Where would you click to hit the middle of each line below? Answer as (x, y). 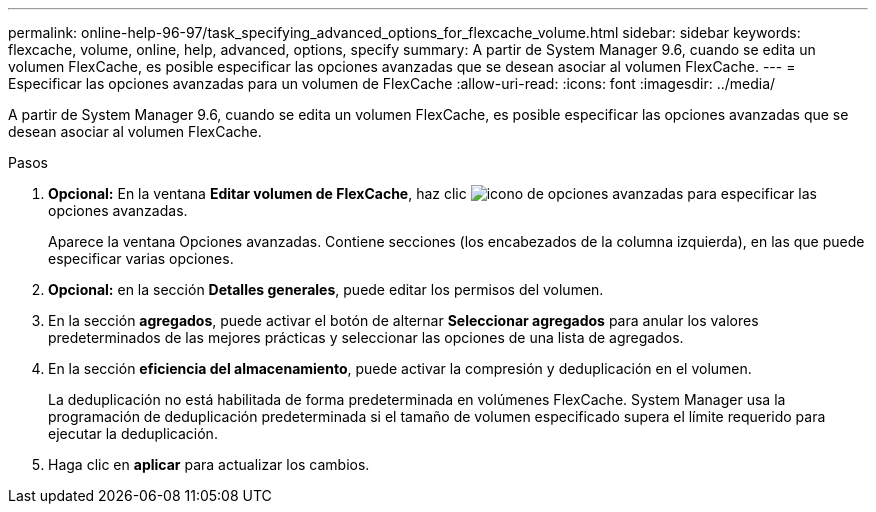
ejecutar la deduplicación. (133, 433)
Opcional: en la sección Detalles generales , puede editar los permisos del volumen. (326, 289)
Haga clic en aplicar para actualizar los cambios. (209, 464)
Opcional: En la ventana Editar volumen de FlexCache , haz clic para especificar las (432, 193)
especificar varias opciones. (141, 258)
